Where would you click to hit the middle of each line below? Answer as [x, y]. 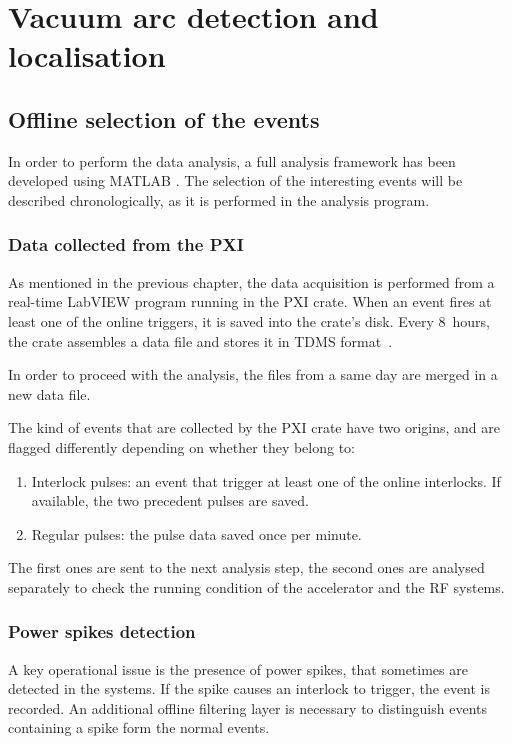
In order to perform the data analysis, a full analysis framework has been [232, 160]
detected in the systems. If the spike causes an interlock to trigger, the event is [249, 688]
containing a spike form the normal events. [139, 727]
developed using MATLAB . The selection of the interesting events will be [235, 180]
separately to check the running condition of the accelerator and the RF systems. [256, 586]
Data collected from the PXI [126, 244]
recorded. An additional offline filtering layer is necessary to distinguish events [247, 707]
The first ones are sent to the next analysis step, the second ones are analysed [246, 567]
